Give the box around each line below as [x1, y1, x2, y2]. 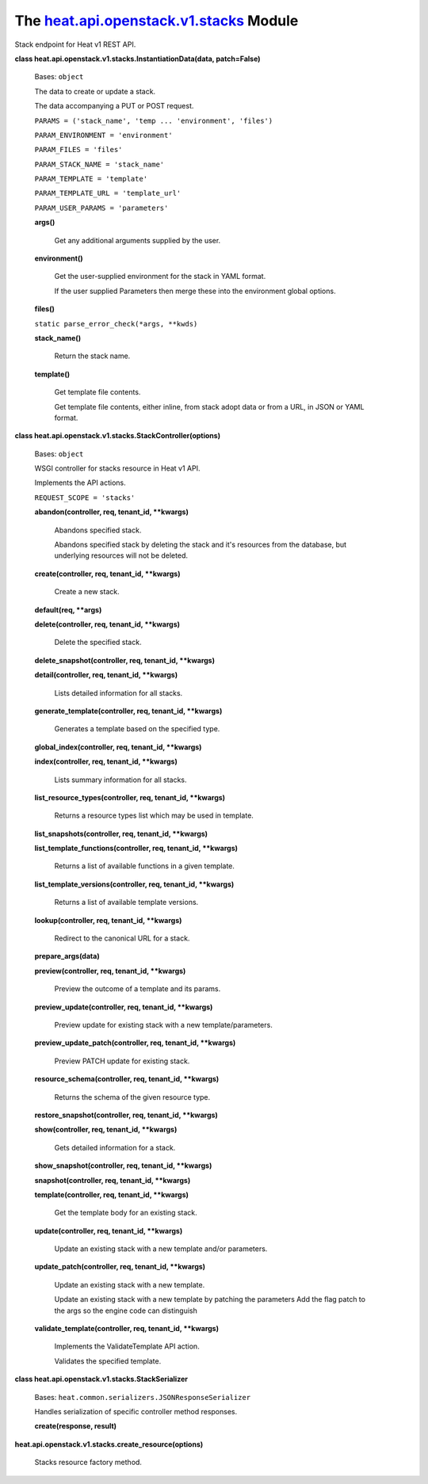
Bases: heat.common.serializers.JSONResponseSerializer [34, 1392, 251, 1402]
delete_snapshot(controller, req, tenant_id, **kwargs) [34, 655, 216, 665]
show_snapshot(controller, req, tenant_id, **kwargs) [34, 1161, 212, 1170]
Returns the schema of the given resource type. [54, 1092, 211, 1101]
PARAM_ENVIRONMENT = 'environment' [34, 131, 174, 139]
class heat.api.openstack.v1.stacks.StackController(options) [14, 431, 221, 441]
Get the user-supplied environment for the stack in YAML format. [54, 272, 266, 281]
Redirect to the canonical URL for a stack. [54, 933, 190, 943]
